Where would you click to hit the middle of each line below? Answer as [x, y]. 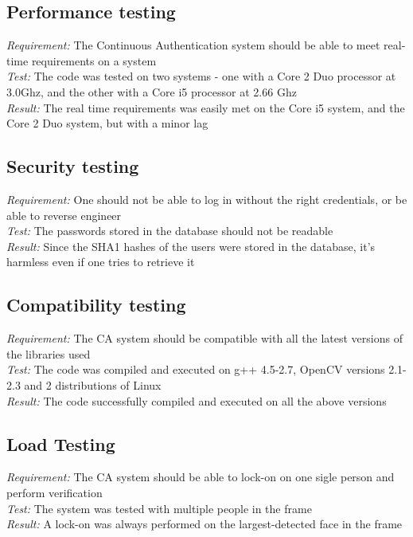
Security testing [73, 166]
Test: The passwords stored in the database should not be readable [170, 231]
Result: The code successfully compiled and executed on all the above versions [197, 400]
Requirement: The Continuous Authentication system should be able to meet [193, 45]
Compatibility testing [96, 305]
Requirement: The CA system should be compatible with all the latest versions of [205, 338]
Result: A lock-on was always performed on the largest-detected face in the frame [205, 524]
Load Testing [61, 443]
